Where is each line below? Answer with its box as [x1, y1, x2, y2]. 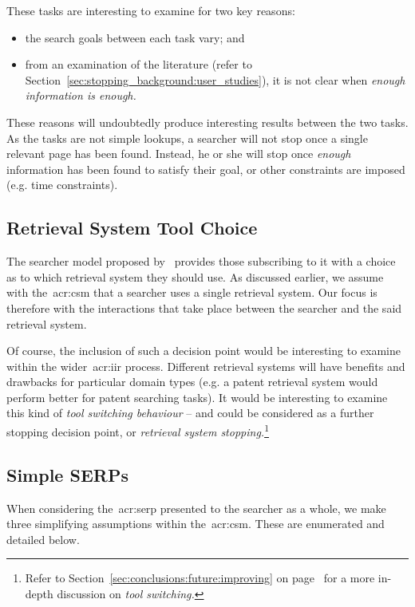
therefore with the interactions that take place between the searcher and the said [6, 299, 402, 316]
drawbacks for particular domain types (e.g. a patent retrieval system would [6, 373, 378, 390]
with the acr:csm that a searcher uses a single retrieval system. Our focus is [6, 284, 377, 301]
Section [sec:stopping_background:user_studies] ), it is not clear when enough [25, 71, 405, 88]
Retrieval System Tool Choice [6, 215, 258, 240]
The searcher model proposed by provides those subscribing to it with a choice [6, 253, 396, 270]
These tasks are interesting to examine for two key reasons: [6, 2, 295, 18]
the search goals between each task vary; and [25, 29, 245, 45]
